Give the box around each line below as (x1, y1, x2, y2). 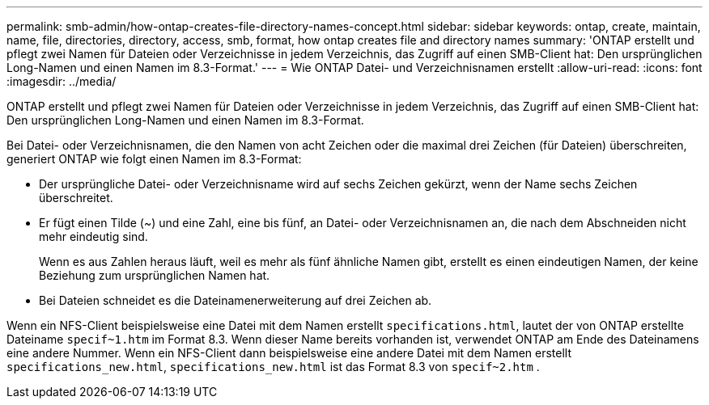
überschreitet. (39, 191, 113, 205)
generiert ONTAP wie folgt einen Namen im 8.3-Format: (6, 152, 302, 166)
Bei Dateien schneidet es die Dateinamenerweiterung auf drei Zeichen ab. (39, 293, 432, 307)
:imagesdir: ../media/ (6, 74, 117, 88)
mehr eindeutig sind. (39, 230, 148, 243)
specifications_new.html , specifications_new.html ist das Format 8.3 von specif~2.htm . (6, 360, 540, 373)
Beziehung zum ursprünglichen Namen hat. (39, 268, 270, 282)
